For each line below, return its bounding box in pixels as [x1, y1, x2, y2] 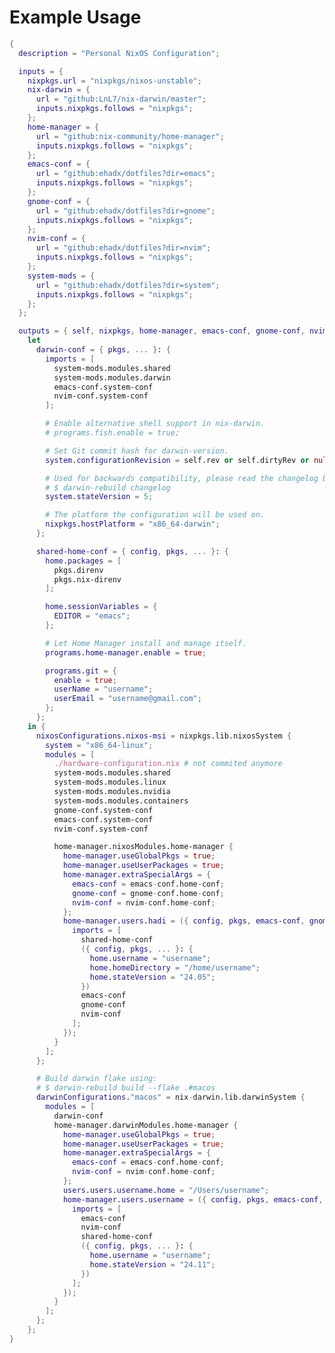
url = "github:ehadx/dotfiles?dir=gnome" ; [35, 206, 216, 216]
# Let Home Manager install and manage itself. [45, 638, 247, 648]
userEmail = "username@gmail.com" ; [53, 694, 202, 704]
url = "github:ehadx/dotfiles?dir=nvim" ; [35, 243, 212, 253]
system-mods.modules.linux [53, 777, 167, 788]
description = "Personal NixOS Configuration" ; [18, 48, 221, 58]
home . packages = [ [45, 556, 122, 566]
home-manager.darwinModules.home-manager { [53, 1120, 239, 1130]
